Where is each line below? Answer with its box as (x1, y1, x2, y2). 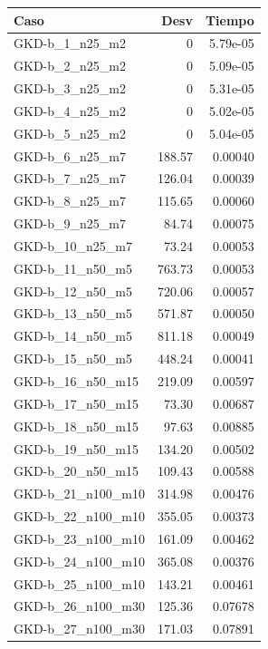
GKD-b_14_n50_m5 (14, 326, 132, 345)
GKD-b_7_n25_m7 (14, 169, 126, 188)
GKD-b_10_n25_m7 (14, 236, 132, 255)
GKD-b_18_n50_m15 (14, 416, 139, 435)
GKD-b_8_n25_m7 (14, 191, 126, 210)
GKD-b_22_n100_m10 (14, 507, 145, 526)
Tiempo (205, 10, 254, 29)
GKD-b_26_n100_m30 (14, 596, 145, 615)
